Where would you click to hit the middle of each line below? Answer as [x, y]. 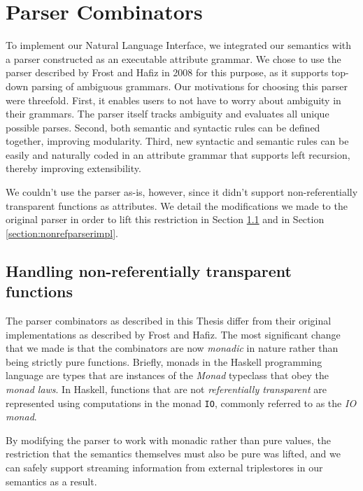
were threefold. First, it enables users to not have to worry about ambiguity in [173, 100]
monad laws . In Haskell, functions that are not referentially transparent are [166, 389]
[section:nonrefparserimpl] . [62, 233]
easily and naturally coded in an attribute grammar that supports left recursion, [178, 154]
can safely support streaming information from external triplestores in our [164, 468]
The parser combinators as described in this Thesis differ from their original [169, 321]
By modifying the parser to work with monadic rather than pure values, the [168, 440]
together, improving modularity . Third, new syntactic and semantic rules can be [177, 141]
